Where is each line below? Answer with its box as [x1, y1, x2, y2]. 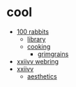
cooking [26, 42, 51, 51]
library [26, 34, 46, 43]
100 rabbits [16, 27, 50, 36]
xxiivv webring [16, 57, 59, 65]
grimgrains [37, 50, 69, 58]
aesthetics [26, 72, 57, 81]
